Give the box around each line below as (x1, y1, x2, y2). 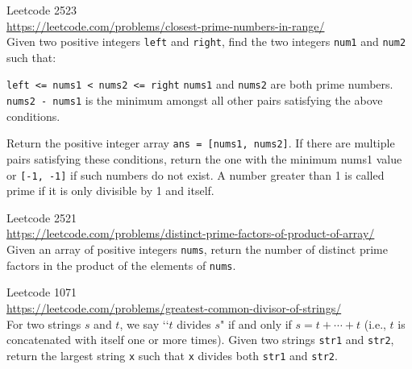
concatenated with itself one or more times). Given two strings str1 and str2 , (6, 331, 394, 348)
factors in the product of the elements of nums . (6, 256, 236, 273)
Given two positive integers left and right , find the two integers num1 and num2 (6, 33, 406, 50)
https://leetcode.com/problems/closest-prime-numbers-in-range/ (6, 17, 325, 34)
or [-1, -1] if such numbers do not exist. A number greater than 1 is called (6, 166, 385, 183)
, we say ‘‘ (119, 315, 169, 332)
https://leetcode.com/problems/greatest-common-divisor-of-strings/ (6, 299, 342, 316)
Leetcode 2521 (6, 209, 77, 226)
